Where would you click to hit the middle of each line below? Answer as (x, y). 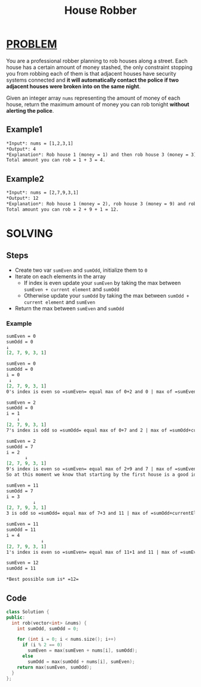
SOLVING (30, 233)
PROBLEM (32, 44)
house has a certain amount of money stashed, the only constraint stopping (99, 67)
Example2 (25, 178)
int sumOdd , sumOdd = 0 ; (48, 628)
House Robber (100, 10)
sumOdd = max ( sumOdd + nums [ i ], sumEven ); (81, 661)
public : (16, 617)
